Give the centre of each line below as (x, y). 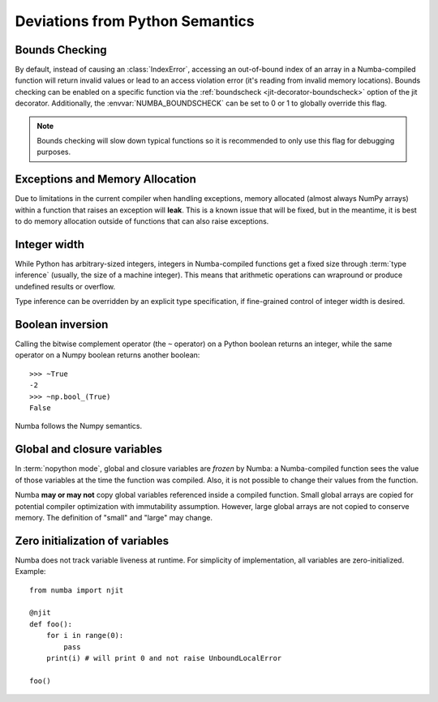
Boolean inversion (62, 324)
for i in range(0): (85, 636)
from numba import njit (77, 590)
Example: (30, 571)
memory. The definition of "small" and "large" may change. (114, 517)
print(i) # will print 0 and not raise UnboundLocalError (164, 658)
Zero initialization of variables (92, 540)
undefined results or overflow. (65, 286)
